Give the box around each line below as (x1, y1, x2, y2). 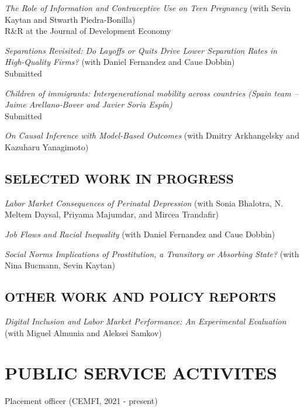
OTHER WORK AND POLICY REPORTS (5, 288, 277, 306)
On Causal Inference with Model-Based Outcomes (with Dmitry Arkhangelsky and (5, 129, 299, 141)
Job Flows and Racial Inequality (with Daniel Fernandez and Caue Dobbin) (5, 227, 275, 240)
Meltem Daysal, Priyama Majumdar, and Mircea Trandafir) (5, 208, 219, 220)
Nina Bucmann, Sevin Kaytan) (5, 259, 115, 271)
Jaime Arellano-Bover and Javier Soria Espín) (5, 98, 172, 110)
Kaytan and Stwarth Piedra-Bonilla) (5, 13, 136, 25)
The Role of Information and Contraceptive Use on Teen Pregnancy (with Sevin (5, 2, 291, 13)
